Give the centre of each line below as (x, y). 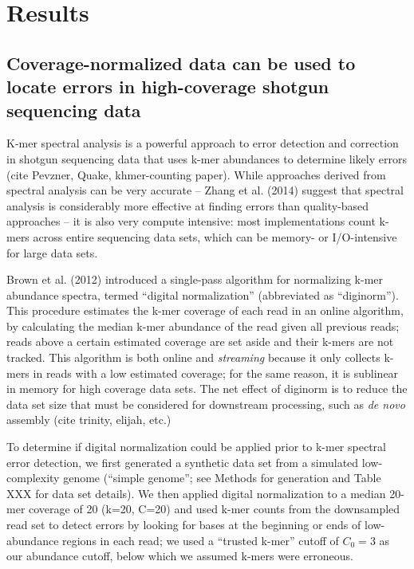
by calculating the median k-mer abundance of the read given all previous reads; (203, 326)
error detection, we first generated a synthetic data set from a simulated (183, 462)
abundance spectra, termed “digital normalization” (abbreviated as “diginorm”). (203, 294)
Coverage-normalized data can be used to (181, 63)
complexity (33, 478)
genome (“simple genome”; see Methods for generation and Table (222, 478)
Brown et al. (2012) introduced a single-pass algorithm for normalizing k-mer (195, 279)
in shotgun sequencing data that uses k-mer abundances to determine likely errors (207, 158)
